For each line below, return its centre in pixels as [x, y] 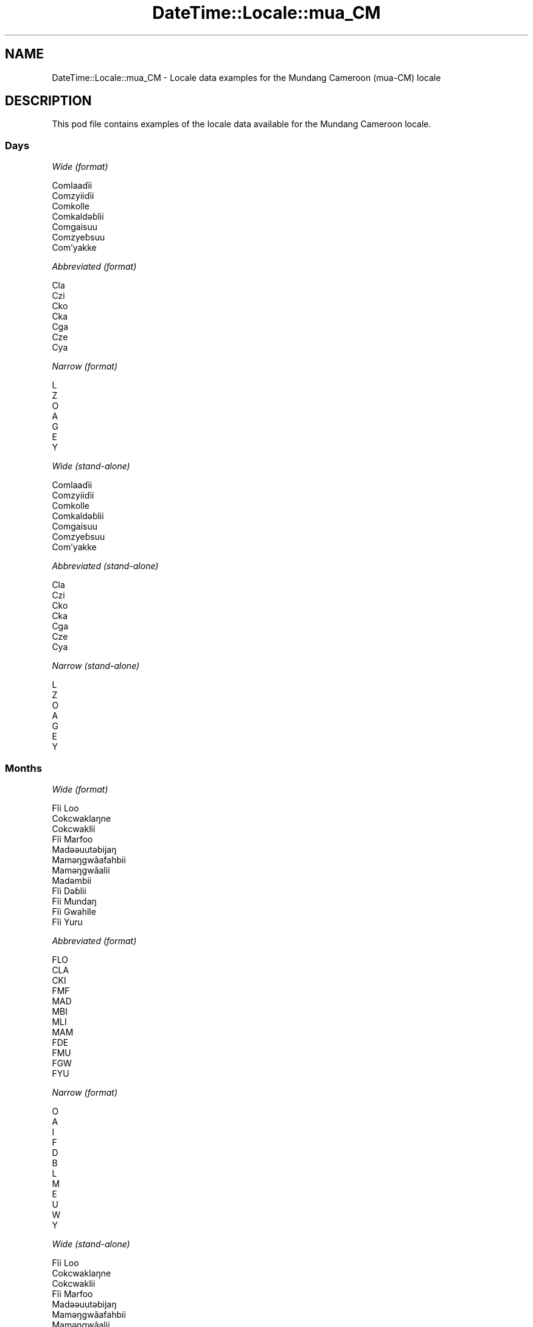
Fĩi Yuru [67, 922]
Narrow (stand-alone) [96, 666]
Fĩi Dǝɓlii [69, 891]
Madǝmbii [72, 880]
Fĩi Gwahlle [74, 911]
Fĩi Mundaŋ [74, 901]
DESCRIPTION [48, 101]
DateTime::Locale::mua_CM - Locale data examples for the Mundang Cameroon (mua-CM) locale [246, 77]
